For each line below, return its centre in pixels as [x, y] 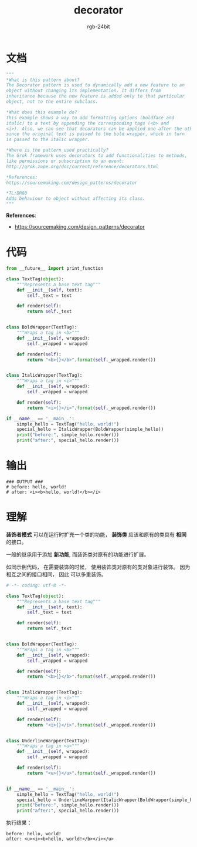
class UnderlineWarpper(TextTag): [48, 741]
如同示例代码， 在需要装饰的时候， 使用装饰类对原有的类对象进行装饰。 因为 [98, 567]
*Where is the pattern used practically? [57, 150]
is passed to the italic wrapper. [48, 140]
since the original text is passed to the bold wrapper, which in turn [95, 134]
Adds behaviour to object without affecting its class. [76, 199]
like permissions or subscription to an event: [65, 161]
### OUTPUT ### [25, 482]
